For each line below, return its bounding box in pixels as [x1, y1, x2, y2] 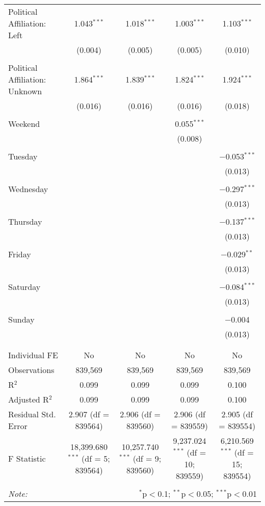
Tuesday [8, 150, 38, 162]
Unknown [8, 85, 42, 97]
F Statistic [8, 452, 46, 464]
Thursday [8, 216, 42, 227]
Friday [8, 248, 31, 260]
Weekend [8, 118, 40, 129]
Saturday [8, 281, 41, 292]
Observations [8, 364, 55, 376]
